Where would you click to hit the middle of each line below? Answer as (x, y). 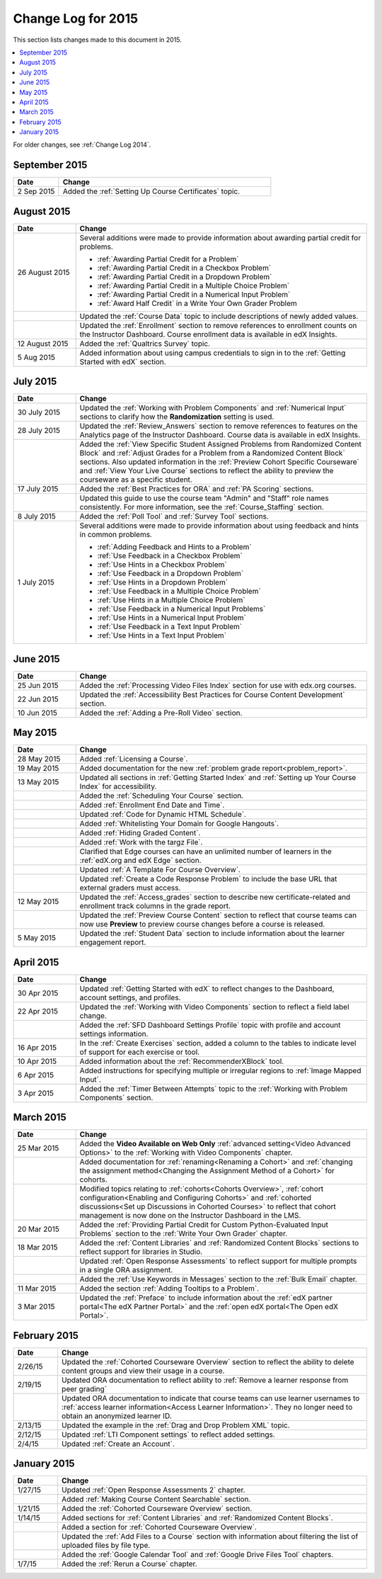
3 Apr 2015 (36, 1093)
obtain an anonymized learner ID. (117, 1415)
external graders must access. (130, 888)
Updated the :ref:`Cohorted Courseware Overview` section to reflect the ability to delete (208, 1362)
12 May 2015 (38, 902)
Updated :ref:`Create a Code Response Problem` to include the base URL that (208, 879)
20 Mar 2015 (38, 1229)
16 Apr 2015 (37, 1047)
